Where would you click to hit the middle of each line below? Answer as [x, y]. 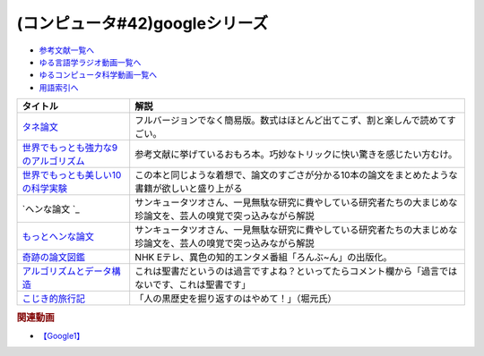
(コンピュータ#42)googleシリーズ [143, 23]
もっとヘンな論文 [58, 237]
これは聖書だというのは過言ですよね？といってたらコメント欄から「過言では [296, 271]
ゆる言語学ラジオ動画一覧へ [90, 62]
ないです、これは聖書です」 [193, 284]
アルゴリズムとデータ [67, 271]
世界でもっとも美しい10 [72, 175]
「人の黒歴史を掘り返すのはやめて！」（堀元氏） [236, 299]
